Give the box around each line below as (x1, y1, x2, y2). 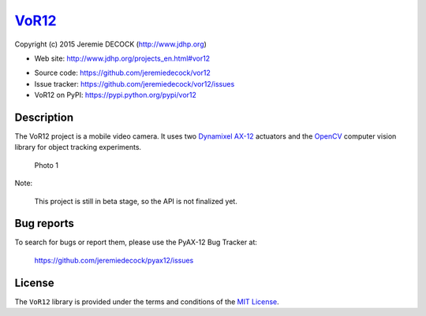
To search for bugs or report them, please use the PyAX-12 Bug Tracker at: (14, 237, 258, 247)
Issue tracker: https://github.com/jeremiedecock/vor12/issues (34, 79, 235, 88)
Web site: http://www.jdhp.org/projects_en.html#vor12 (34, 54, 211, 63)
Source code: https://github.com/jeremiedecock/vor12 (34, 68, 211, 78)
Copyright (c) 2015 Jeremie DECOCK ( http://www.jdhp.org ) (14, 39, 207, 49)
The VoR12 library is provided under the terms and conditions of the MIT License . (14, 296, 279, 307)
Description (14, 110, 74, 124)
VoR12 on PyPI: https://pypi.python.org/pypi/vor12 (34, 91, 197, 100)
